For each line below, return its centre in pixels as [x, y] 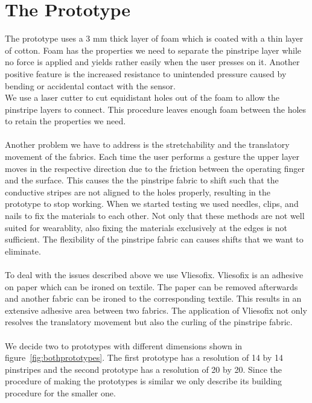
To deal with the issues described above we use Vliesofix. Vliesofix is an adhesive [154, 274]
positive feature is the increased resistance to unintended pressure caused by [146, 73]
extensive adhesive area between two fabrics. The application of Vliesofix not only [156, 310]
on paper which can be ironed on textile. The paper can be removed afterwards [151, 286]
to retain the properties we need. [65, 121]
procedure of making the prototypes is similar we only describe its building [144, 381]
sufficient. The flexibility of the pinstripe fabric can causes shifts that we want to [154, 239]
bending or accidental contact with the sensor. [90, 85]
